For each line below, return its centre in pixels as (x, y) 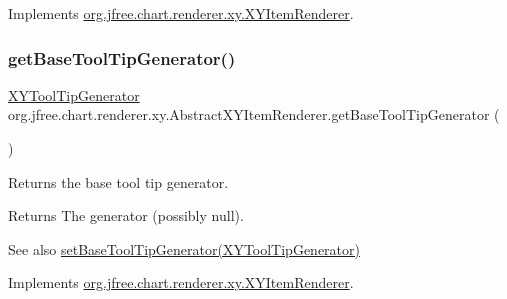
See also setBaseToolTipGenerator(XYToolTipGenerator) (184, 248)
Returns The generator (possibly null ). (126, 215)
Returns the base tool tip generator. (118, 181)
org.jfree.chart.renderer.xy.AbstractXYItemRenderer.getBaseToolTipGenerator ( (254, 114)
